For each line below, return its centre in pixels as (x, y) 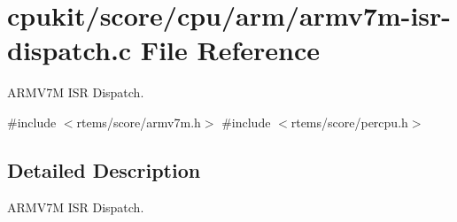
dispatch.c (70, 50)
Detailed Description (104, 169)
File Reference (230, 50)
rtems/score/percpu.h (349, 122)
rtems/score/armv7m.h (139, 122)
